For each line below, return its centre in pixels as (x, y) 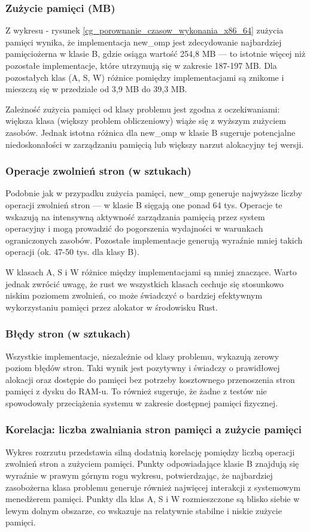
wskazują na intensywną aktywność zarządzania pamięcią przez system (135, 216)
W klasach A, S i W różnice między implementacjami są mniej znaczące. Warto (151, 271)
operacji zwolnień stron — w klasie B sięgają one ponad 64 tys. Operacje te (144, 204)
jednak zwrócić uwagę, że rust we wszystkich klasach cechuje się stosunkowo (145, 283)
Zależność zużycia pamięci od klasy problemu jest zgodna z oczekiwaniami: (143, 109)
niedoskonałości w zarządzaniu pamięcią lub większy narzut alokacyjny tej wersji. (155, 144)
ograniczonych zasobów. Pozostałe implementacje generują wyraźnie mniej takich (154, 240)
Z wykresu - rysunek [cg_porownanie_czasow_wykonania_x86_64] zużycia (145, 30)
